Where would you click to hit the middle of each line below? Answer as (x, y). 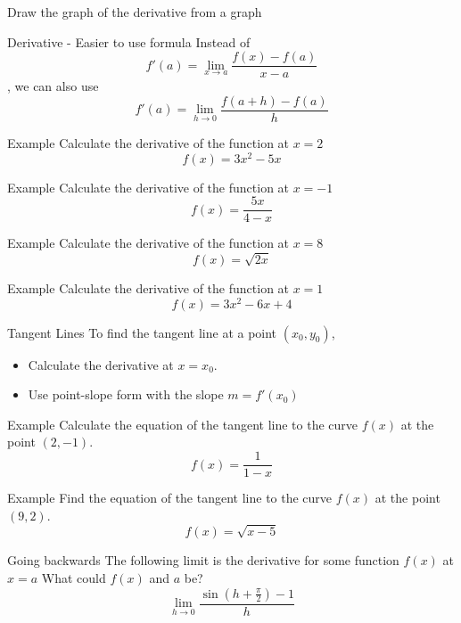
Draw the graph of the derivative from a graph (135, 12)
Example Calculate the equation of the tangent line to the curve (183, 424)
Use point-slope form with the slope (126, 394)
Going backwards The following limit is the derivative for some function (203, 560)
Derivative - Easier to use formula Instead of (129, 41)
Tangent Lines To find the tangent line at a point (142, 332)
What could (74, 578)
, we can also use (53, 86)
